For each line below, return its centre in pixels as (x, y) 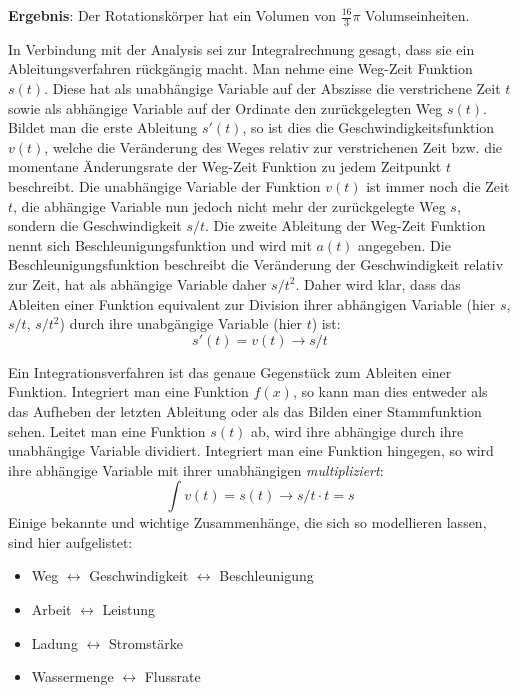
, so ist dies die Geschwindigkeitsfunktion (368, 127)
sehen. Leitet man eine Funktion (107, 430)
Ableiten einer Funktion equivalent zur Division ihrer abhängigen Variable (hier (252, 303)
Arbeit (51, 609)
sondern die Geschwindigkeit (95, 225)
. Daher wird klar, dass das (378, 283)
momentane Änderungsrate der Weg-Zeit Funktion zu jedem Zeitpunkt (225, 166)
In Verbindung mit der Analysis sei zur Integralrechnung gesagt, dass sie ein (241, 48)
